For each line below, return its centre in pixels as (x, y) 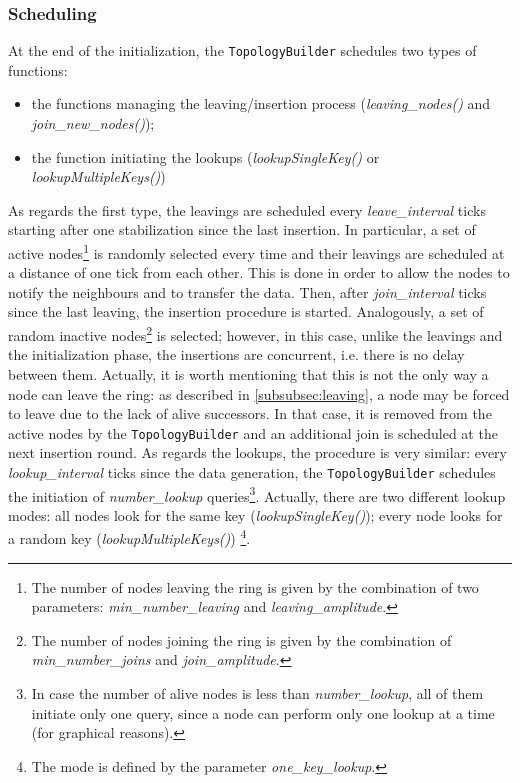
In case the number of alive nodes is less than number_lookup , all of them (257, 693)
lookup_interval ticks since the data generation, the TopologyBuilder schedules (252, 471)
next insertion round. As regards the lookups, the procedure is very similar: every (257, 452)
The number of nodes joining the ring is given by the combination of (241, 639)
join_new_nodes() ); (93, 123)
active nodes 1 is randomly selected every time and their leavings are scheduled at (256, 251)
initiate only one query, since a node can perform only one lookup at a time (263, 712)
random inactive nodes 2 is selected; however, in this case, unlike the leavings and (255, 333)
